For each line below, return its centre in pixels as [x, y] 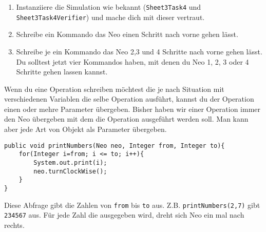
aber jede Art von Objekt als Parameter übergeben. [85, 129]
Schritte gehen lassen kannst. [62, 72]
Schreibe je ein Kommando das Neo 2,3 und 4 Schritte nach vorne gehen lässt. [139, 51]
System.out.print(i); [70, 162]
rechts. [14, 225]
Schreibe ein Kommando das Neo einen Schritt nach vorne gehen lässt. [127, 34]
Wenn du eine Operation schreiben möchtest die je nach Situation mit [114, 89]
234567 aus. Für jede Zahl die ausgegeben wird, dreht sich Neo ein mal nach [124, 215]
